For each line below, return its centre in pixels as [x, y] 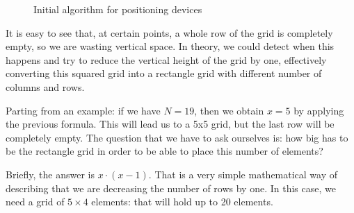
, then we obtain [229, 110]
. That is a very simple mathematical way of [243, 174]
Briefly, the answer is [50, 174]
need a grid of [35, 202]
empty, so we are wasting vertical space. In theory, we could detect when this [170, 46]
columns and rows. [45, 86]
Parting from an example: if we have [83, 110]
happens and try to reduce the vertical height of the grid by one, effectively [166, 59]
